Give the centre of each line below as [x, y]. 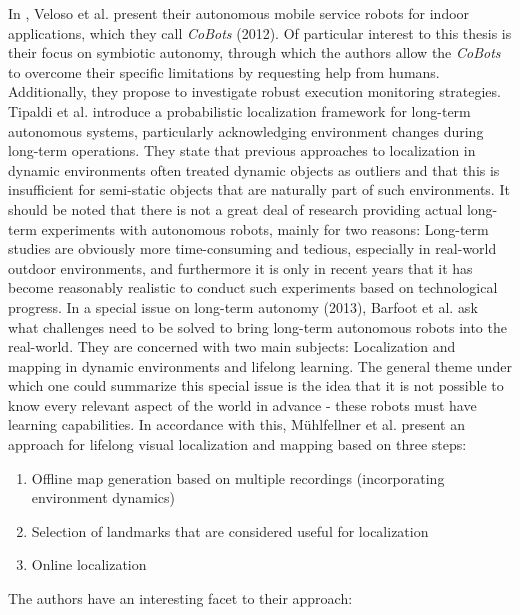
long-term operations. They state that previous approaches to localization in [242, 150]
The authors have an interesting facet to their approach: [180, 598]
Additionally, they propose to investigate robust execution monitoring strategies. [254, 91]
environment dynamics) [103, 497]
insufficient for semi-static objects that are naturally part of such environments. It [259, 189]
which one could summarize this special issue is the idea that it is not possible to [256, 385]
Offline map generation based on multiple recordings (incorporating [238, 477]
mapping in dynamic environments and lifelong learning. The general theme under [260, 365]
